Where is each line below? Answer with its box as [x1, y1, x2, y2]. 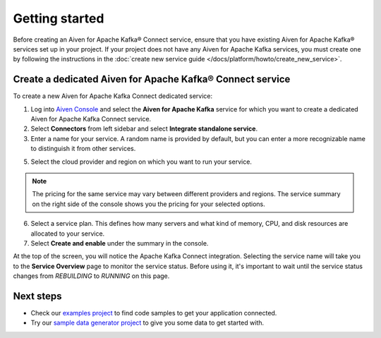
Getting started [13, 11, 104, 26]
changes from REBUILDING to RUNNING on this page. [13, 272, 170, 280]
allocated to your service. [30, 229, 105, 238]
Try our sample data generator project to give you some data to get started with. [30, 318, 265, 327]
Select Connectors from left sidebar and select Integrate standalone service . [30, 124, 258, 133]
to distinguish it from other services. [30, 145, 136, 153]
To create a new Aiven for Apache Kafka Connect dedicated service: [13, 92, 213, 100]
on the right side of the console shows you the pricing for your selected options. [32, 200, 266, 208]
